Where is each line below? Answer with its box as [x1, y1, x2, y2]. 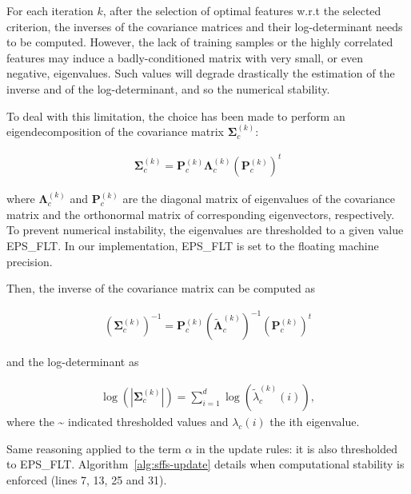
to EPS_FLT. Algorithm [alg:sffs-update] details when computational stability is [6, 456, 405, 472]
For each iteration [6, 2, 94, 18]
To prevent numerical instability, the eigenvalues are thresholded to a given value [6, 221, 404, 238]
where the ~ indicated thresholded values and [6, 413, 229, 429]
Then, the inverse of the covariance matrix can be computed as [6, 280, 316, 297]
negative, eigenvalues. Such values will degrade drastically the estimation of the [6, 65, 395, 82]
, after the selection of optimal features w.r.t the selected [102, 2, 381, 18]
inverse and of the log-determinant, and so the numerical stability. [6, 80, 330, 97]
